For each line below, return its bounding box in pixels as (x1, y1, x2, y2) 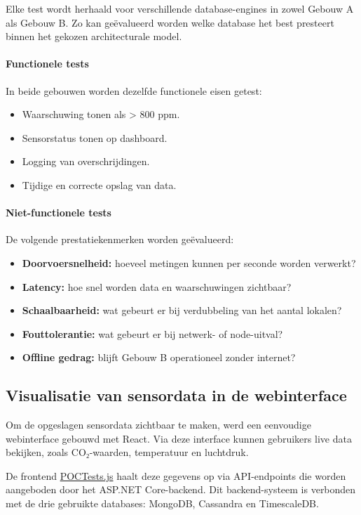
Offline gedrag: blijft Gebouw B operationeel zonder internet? (22, 350, 296, 365)
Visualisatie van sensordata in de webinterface (6, 384, 347, 406)
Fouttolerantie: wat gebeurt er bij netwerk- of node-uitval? (22, 326, 283, 341)
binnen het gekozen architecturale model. (6, 29, 182, 44)
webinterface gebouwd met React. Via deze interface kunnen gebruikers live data (6, 431, 352, 445)
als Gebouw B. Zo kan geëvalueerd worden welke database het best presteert (6, 15, 334, 30)
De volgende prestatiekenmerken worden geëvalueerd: (6, 232, 234, 247)
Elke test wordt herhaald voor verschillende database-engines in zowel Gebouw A (6, 1, 354, 15)
